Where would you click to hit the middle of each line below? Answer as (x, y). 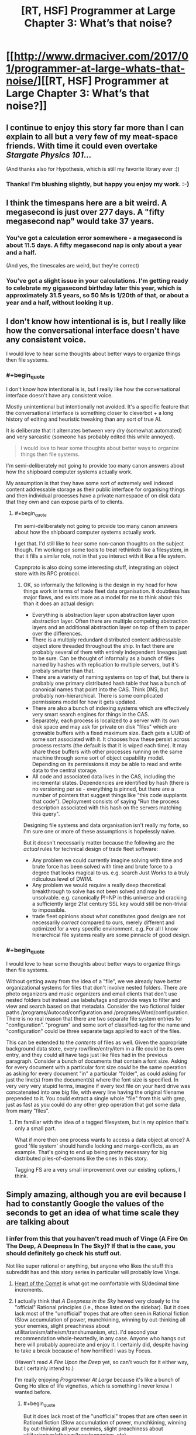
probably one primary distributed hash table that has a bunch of (109, 683)
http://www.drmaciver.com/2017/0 (101, 56)
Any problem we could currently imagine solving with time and (107, 860)
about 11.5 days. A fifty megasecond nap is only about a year (94, 245)
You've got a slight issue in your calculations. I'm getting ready (97, 280)
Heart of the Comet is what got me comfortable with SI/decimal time (97, 1283)
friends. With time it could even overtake (82, 145)
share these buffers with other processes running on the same (107, 751)
